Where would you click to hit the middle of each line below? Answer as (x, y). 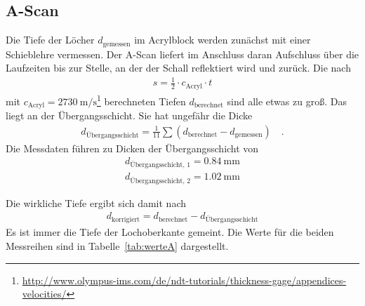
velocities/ (44, 294)
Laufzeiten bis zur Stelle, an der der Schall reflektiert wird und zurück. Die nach (178, 68)
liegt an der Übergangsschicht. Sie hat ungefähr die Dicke (129, 115)
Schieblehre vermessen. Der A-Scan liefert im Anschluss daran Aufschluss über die (182, 54)
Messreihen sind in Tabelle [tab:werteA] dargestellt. (117, 246)
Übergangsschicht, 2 (160, 181)
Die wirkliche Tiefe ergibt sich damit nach (96, 202)
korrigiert (126, 219)
